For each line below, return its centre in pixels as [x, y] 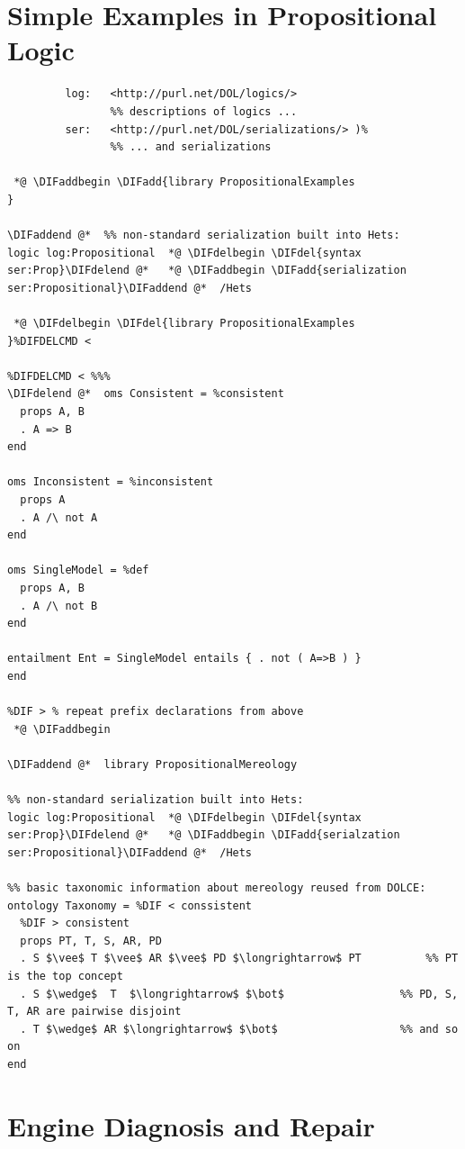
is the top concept [65, 976]
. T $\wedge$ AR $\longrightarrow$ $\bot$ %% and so [239, 1029]
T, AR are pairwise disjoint [94, 1012]
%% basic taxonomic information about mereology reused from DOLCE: [217, 888]
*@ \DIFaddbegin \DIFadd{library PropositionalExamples [184, 182]
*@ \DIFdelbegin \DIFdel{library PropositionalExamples [184, 324]
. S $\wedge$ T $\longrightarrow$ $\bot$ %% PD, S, [239, 994]
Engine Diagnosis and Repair [191, 1125]
